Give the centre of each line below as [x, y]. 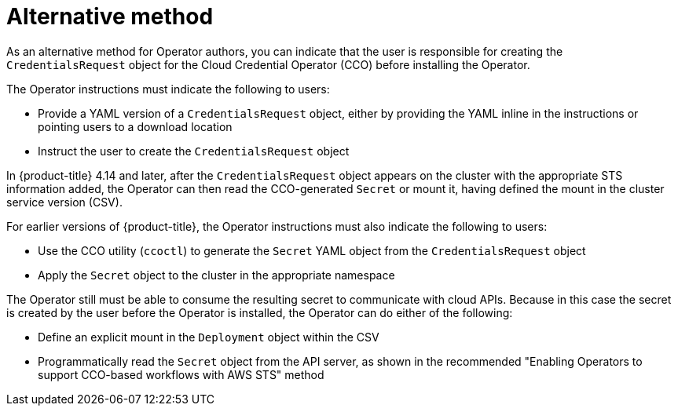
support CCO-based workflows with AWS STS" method [181, 374]
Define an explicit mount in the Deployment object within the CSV [209, 337]
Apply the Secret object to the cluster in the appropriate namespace [216, 275]
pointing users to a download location [135, 126]
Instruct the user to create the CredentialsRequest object [194, 151]
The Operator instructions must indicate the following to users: [168, 89]
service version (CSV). [64, 202]
